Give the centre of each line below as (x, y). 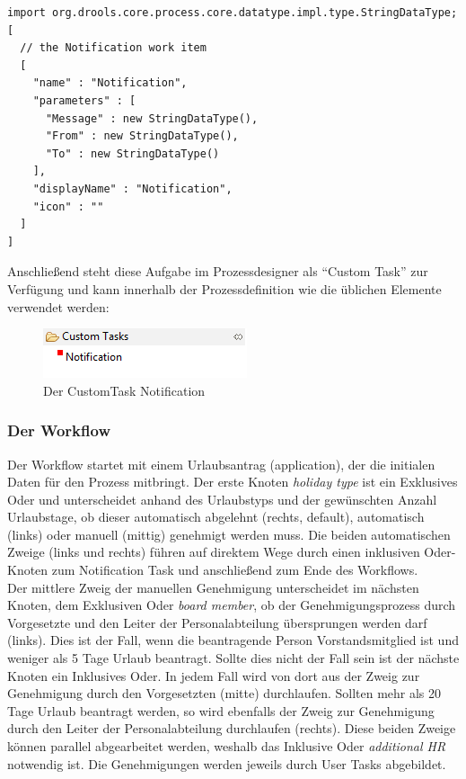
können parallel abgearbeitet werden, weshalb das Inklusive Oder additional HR (227, 746)
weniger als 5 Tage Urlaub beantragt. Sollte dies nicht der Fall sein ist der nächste (233, 658)
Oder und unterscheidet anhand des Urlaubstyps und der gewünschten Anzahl (222, 499)
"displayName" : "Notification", (132, 188)
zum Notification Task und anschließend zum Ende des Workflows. (235, 570)
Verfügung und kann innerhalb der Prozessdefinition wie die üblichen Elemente (224, 288)
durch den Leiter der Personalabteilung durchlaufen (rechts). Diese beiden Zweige (232, 728)
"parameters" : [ (84, 100)
